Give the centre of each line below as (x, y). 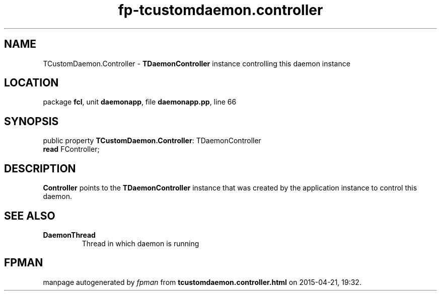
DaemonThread (69, 235)
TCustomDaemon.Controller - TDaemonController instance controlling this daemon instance (197, 63)
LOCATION (31, 83)
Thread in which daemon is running (140, 243)
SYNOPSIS (31, 121)
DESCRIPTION (40, 168)
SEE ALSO (30, 216)
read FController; (71, 149)
